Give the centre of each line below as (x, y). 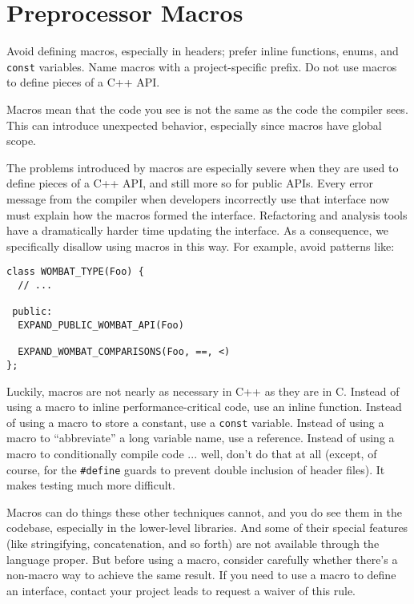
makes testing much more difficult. (91, 485)
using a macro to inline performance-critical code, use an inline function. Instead (204, 407)
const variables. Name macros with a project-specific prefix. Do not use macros (202, 66)
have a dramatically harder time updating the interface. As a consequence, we (198, 230)
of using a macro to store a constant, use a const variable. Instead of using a (195, 422)
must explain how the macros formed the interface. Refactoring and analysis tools (207, 214)
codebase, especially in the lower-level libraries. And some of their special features (207, 527)
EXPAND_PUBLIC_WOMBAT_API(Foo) (101, 325)
